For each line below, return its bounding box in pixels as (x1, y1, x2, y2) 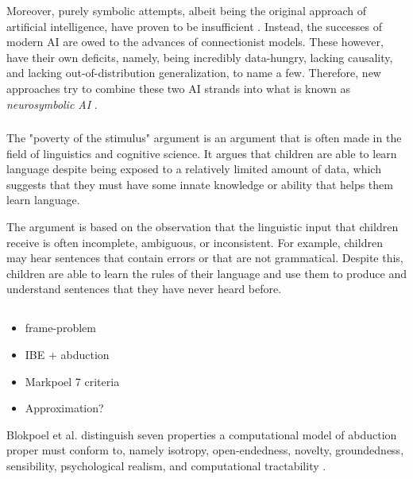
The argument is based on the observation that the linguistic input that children (6, 218, 399, 235)
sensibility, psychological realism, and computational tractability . (6, 457, 326, 473)
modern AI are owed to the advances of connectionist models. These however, (6, 33, 384, 50)
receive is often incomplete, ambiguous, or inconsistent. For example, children (6, 234, 383, 250)
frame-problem (25, 319, 96, 336)
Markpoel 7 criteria (25, 373, 120, 389)
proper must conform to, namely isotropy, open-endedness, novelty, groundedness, (6, 442, 404, 458)
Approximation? (25, 400, 104, 416)
